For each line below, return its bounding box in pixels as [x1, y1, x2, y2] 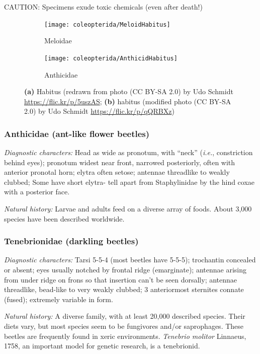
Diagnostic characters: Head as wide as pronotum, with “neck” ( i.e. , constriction [4, 147, 253, 158]
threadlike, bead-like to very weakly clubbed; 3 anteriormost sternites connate [4, 284, 244, 295]
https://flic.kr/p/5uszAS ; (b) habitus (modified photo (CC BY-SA [24, 96, 231, 106]
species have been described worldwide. [4, 213, 125, 224]
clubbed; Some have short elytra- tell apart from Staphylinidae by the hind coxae [4, 176, 255, 187]
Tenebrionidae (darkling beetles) [4, 235, 139, 247]
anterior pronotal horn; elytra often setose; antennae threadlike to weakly [4, 167, 230, 177]
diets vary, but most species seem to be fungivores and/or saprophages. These [4, 321, 244, 331]
